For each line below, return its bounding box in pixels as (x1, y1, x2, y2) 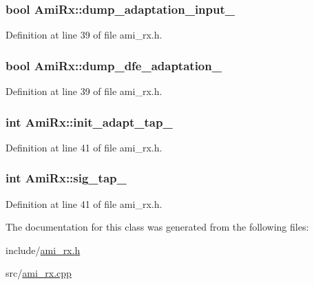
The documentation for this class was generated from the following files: (6, 220, 309, 234)
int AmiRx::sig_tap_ (6, 169, 127, 187)
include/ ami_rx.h (6, 242, 81, 257)
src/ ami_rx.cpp (6, 266, 72, 280)
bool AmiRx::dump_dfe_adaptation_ (6, 56, 222, 74)
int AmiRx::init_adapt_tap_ (6, 113, 173, 130)
